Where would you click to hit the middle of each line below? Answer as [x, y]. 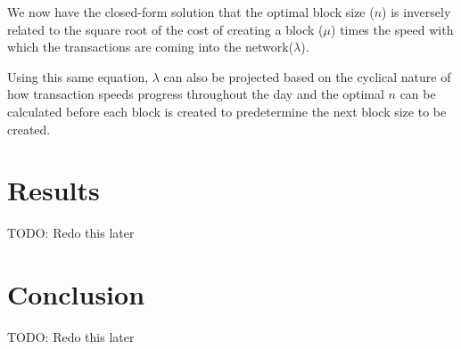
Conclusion [76, 294]
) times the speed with [392, 29]
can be [418, 94]
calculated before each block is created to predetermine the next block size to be [227, 111]
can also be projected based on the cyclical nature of [307, 76]
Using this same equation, [78, 76]
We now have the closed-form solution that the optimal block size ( [191, 12]
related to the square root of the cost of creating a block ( [165, 29]
